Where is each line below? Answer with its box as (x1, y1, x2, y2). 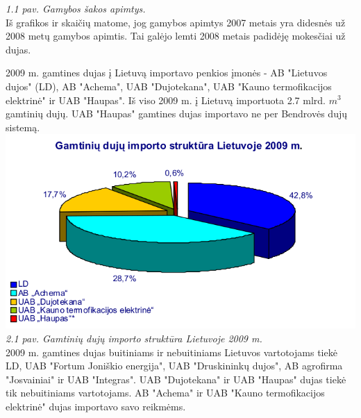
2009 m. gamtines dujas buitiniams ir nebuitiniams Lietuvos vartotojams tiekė (6, 344, 337, 359)
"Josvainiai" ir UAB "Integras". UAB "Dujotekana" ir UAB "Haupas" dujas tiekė (6, 371, 346, 386)
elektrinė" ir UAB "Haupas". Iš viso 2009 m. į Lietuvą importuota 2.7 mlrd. (6, 92, 326, 107)
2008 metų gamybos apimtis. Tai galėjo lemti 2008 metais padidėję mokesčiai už (6, 28, 346, 43)
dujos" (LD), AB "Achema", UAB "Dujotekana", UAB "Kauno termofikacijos (6, 78, 332, 93)
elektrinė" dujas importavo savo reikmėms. (6, 399, 186, 413)
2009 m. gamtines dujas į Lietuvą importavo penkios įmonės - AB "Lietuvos (6, 65, 328, 80)
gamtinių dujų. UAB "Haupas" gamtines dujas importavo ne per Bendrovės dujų (6, 106, 347, 121)
